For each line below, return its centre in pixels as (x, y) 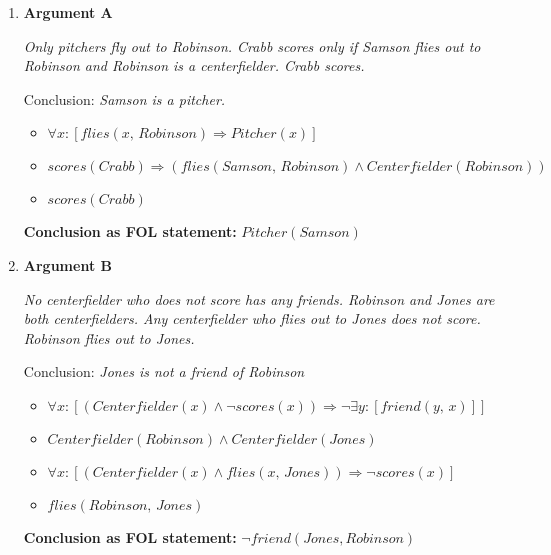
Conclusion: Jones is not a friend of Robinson (164, 371)
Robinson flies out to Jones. (109, 337)
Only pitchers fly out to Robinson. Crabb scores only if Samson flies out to (252, 45)
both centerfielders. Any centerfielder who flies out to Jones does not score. (252, 318)
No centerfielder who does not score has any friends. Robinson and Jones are (259, 298)
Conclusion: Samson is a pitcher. (124, 98)
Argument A (68, 12)
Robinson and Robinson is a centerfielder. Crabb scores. (194, 65)
